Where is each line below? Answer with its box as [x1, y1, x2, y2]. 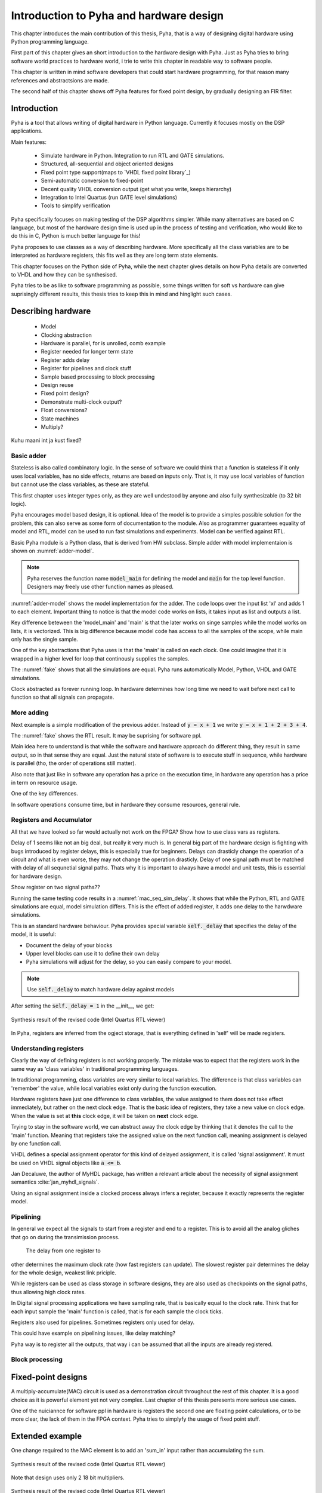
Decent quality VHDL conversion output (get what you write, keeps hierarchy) [41, 185, 232, 192]
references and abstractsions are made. [11, 76, 110, 84]
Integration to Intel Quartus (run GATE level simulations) [41, 193, 178, 201]
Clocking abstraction [41, 331, 92, 339]
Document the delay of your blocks [26, 941, 113, 949]
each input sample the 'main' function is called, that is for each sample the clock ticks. [11, 1308, 224, 1315]
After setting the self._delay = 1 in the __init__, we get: [11, 1002, 154, 1009]
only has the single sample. [11, 636, 79, 643]
